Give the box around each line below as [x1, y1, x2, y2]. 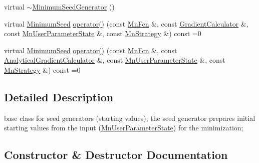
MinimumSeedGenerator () [32, 2, 115, 12]
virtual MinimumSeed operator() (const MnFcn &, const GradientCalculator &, [4, 18, 248, 29]
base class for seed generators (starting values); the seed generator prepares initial [4, 112, 255, 123]
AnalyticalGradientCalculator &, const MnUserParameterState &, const [4, 55, 225, 65]
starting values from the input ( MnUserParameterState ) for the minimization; [4, 122, 243, 133]
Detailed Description [4, 89, 114, 104]
